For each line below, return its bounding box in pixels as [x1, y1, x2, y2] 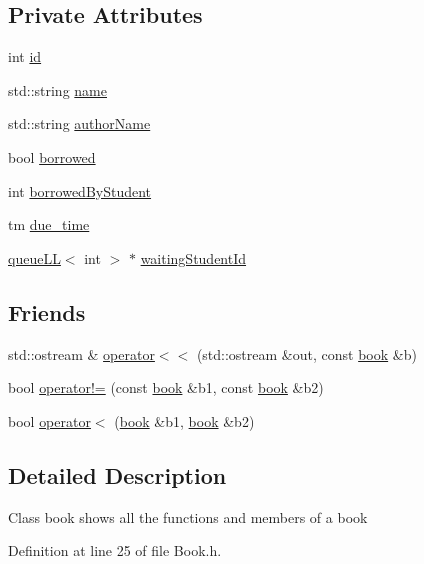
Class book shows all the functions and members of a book [8, 506, 368, 527]
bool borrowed [8, 146, 96, 167]
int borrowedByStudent [8, 180, 152, 201]
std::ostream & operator [8, 343, 155, 364]
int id [8, 46, 42, 67]
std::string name [8, 79, 107, 100]
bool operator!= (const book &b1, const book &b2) [8, 377, 324, 398]
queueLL [8, 247, 61, 268]
